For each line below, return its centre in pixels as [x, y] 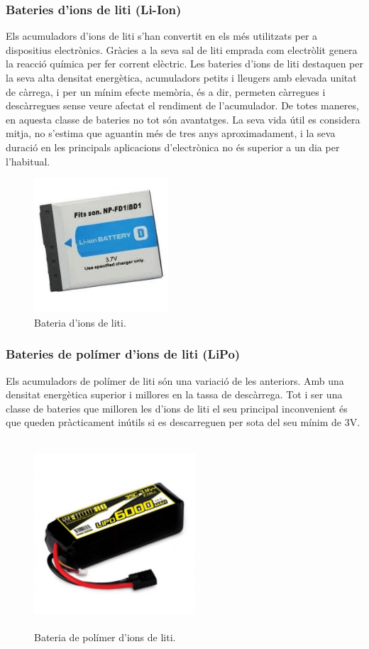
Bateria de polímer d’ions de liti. [105, 637]
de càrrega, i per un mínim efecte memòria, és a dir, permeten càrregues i [166, 91]
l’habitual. [28, 161]
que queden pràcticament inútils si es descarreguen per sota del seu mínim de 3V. [183, 422]
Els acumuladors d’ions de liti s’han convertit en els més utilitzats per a [162, 36]
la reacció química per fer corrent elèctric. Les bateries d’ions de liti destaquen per [184, 64]
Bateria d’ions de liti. [80, 322]
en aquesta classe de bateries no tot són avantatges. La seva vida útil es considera [183, 119]
